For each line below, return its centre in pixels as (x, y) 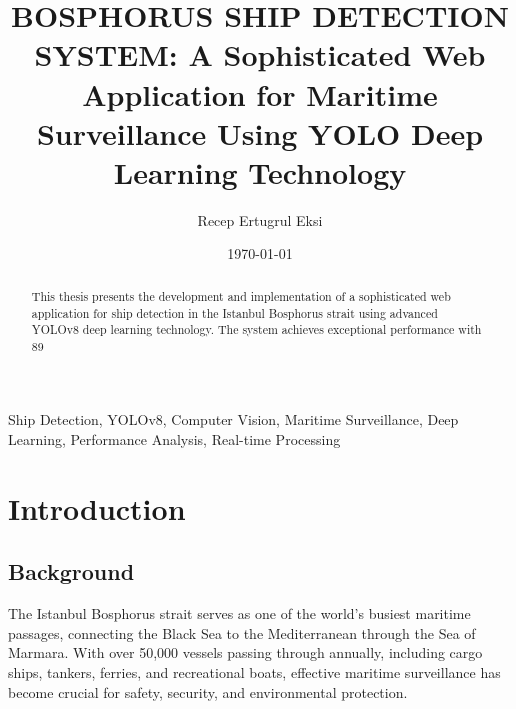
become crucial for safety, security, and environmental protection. (208, 691)
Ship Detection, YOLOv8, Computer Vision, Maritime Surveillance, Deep (233, 419)
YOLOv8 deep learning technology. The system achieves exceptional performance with (256, 329)
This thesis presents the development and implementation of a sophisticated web (241, 295)
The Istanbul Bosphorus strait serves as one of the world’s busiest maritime (239, 613)
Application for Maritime (260, 93)
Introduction (97, 507)
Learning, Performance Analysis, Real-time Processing (174, 439)
